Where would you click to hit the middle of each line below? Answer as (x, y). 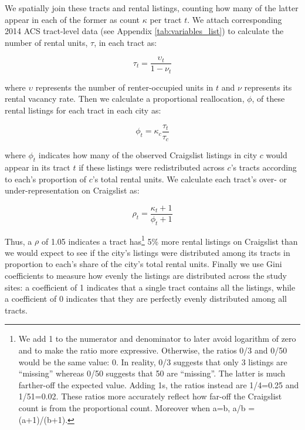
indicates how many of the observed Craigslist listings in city (148, 155)
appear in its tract (38, 167)
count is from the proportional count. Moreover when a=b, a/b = (137, 408)
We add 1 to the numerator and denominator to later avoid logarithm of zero (157, 339)
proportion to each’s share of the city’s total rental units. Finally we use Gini (143, 264)
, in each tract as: (126, 42)
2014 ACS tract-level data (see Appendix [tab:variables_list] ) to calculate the (144, 31)
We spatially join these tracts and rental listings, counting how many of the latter (152, 8)
